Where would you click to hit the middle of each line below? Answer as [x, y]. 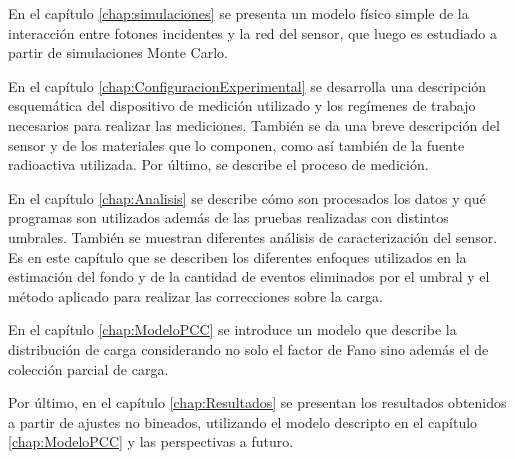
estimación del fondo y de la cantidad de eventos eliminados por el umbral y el [249, 276]
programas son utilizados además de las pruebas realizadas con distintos [228, 217]
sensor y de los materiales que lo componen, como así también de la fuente [236, 144]
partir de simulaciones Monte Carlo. [118, 52]
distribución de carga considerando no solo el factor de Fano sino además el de [248, 348]
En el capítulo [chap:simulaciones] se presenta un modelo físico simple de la [238, 13]
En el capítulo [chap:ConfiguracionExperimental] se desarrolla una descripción [247, 85]
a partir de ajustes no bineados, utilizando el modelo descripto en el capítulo [243, 421]
